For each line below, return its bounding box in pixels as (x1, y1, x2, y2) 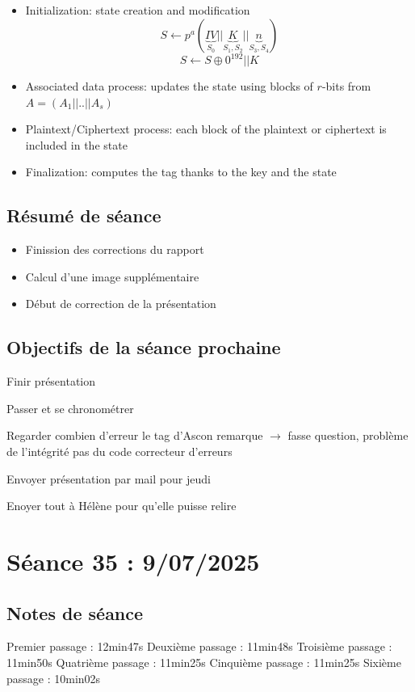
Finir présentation (6, 373, 96, 390)
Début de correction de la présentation (25, 295, 216, 312)
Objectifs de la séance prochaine (6, 335, 281, 360)
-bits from (321, 78, 371, 95)
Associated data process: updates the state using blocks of (25, 78, 313, 95)
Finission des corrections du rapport (25, 241, 204, 258)
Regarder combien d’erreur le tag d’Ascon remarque (6, 427, 263, 444)
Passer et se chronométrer (6, 399, 134, 416)
